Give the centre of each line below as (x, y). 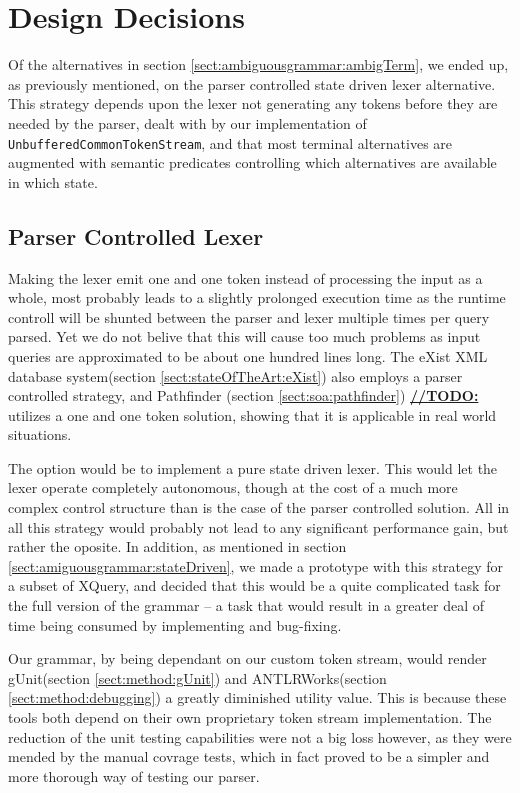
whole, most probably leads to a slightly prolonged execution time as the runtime (257, 297)
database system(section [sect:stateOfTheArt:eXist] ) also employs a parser (235, 375)
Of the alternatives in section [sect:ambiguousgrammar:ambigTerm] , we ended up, (258, 64)
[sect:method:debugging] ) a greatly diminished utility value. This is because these (257, 697)
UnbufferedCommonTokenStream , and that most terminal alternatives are (230, 142)
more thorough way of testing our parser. (134, 775)
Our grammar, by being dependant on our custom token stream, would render (247, 658)
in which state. (53, 181)
